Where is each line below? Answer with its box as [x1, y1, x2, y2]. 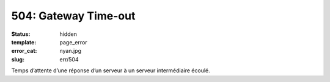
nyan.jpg [59, 47, 82, 55]
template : [11, 38, 37, 46]
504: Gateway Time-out [11, 9, 136, 22]
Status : [11, 30, 31, 38]
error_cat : [11, 47, 37, 55]
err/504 [59, 55, 79, 63]
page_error [59, 38, 88, 46]
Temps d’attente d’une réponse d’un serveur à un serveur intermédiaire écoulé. [11, 67, 210, 74]
